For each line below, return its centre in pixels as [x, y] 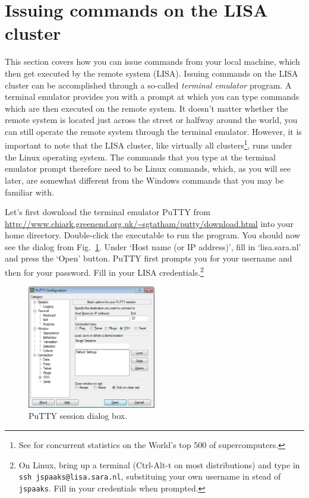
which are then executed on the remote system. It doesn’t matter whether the [146, 108]
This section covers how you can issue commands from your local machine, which [152, 62]
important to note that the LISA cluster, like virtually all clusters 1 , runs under [149, 144]
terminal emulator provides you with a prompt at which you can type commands [152, 97]
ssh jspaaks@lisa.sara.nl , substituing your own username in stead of [150, 476]
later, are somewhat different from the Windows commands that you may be [144, 180]
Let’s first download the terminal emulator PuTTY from [108, 212]
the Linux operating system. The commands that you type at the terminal [140, 157]
